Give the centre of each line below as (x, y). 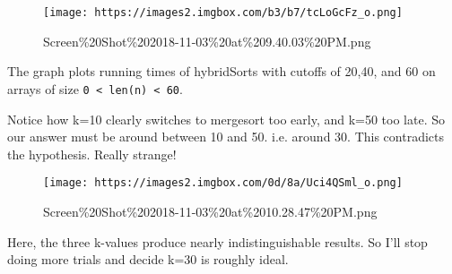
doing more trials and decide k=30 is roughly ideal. (148, 259)
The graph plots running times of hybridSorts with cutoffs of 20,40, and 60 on (222, 71)
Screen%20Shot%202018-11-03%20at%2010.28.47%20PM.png (210, 211)
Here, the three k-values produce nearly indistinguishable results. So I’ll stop (217, 241)
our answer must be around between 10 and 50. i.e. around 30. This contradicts (226, 137)
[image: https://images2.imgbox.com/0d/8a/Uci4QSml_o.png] (223, 183)
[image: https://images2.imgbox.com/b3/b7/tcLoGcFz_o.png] (223, 13)
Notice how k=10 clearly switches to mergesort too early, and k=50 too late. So (226, 119)
